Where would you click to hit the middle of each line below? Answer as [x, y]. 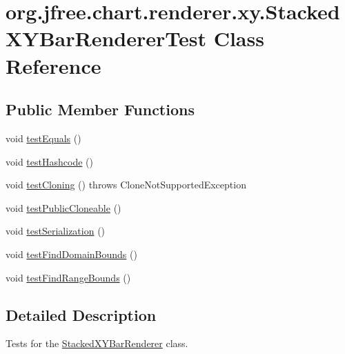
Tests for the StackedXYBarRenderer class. [97, 343]
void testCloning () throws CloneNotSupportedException [126, 185]
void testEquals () [43, 138]
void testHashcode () [49, 161]
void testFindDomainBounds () [71, 254]
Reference [53, 65]
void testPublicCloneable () [63, 207]
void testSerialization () [56, 231]
